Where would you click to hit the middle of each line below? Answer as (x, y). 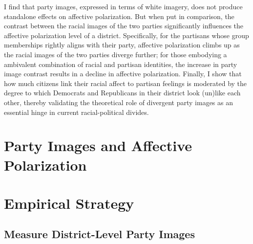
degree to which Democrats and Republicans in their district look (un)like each (122, 93)
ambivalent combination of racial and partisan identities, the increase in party (121, 64)
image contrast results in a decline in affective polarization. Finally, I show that (123, 74)
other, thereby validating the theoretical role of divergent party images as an (118, 102)
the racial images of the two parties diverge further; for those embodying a (116, 54)
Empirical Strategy (69, 203)
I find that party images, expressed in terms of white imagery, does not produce (123, 6)
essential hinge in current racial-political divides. (76, 112)
